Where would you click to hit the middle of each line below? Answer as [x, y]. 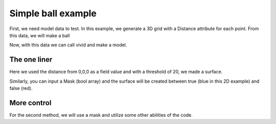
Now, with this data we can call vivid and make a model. [68, 45]
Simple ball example [53, 13]
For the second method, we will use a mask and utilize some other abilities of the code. [101, 115]
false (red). [21, 88]
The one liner [31, 59]
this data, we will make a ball [40, 35]
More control [30, 103]
